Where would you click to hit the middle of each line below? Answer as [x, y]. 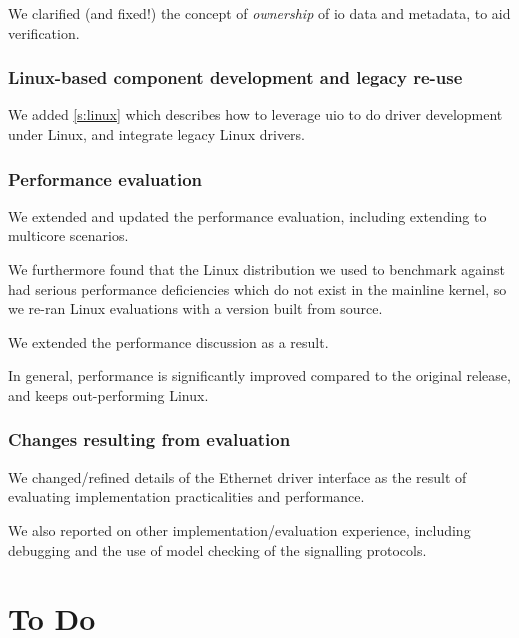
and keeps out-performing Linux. [108, 394]
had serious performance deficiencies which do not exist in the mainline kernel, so [257, 288]
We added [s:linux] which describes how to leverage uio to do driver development [255, 114]
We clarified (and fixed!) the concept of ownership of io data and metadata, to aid [259, 13]
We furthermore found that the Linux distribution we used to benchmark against [256, 269]
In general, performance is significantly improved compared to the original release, [259, 375]
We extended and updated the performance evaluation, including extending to [247, 215]
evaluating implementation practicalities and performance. [186, 496]
